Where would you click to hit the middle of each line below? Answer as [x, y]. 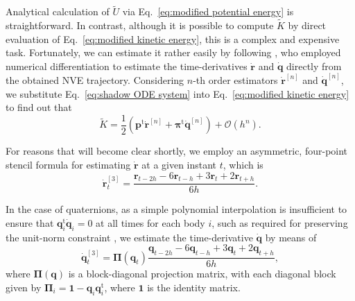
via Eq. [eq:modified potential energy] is [208, 11]
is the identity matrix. [194, 287]
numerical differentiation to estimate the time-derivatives [127, 66]
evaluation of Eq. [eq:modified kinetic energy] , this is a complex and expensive [173, 38]
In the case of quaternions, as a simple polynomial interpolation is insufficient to [176, 209]
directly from [314, 66]
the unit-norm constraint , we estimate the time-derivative [129, 237]
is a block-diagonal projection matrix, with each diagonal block [202, 274]
